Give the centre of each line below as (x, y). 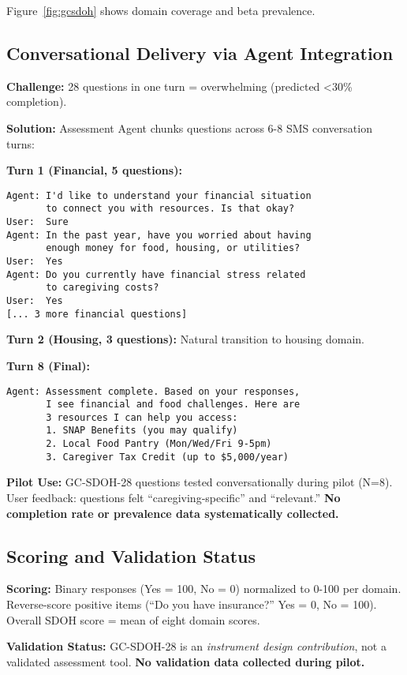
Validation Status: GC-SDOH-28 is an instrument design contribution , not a (196, 646)
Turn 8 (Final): (48, 365)
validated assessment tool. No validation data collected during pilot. (186, 661)
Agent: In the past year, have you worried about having (159, 235)
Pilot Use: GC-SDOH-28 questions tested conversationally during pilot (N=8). (200, 482)
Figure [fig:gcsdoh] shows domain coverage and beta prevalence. (161, 10)
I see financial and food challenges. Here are (173, 405)
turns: (21, 143)
